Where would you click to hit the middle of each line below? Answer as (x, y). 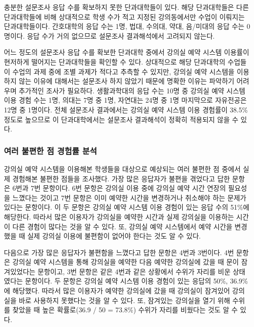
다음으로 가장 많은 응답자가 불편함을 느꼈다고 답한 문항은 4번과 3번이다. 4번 (119, 252)
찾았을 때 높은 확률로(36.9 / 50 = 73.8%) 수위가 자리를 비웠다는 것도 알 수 (125, 310)
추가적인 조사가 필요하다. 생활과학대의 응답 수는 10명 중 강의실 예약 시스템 (132, 90)
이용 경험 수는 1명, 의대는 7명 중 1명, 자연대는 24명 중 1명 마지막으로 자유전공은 (125, 100)
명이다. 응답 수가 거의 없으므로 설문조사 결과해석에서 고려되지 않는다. (109, 35)
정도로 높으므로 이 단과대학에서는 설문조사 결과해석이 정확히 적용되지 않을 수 (121, 119)
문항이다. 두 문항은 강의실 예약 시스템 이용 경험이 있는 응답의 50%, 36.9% (137, 281)
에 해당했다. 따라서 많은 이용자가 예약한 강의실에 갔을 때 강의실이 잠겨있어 (117, 291)
